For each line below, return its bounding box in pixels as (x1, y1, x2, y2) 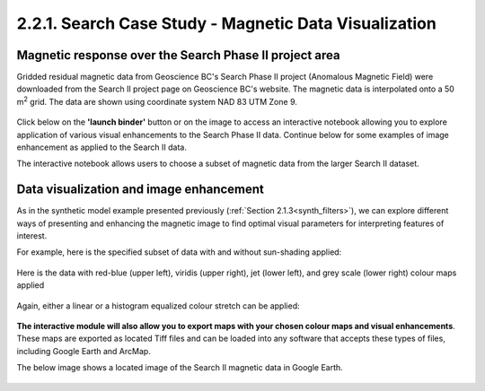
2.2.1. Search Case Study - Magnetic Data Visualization (16, 13, 437, 33)
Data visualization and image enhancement (16, 182, 265, 197)
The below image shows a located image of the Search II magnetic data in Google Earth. (16, 362, 343, 373)
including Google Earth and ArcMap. (16, 345, 152, 356)
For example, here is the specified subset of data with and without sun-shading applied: (16, 247, 342, 257)
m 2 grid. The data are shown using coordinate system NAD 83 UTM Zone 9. (16, 95, 298, 107)
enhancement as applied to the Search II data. (16, 142, 188, 152)
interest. (16, 230, 48, 241)
